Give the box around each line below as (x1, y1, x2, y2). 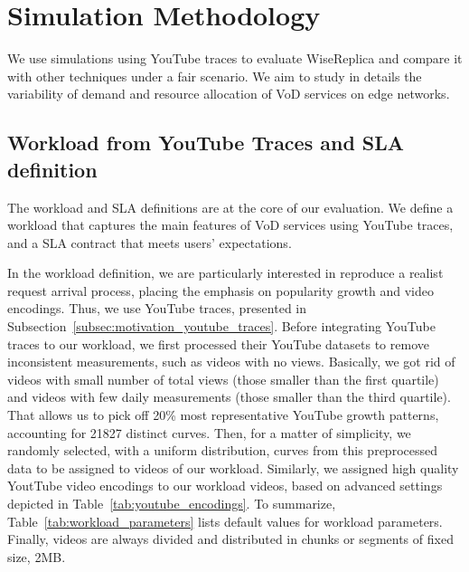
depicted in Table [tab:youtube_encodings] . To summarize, (7, 494, 336, 512)
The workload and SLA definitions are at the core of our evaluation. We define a (7, 197, 454, 216)
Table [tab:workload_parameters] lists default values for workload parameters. (7, 511, 443, 530)
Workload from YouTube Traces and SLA (7, 129, 405, 157)
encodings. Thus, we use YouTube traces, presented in (7, 299, 307, 318)
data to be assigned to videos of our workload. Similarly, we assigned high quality (7, 458, 459, 477)
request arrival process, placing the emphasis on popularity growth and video (7, 281, 434, 300)
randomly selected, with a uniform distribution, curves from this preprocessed (7, 441, 437, 460)
